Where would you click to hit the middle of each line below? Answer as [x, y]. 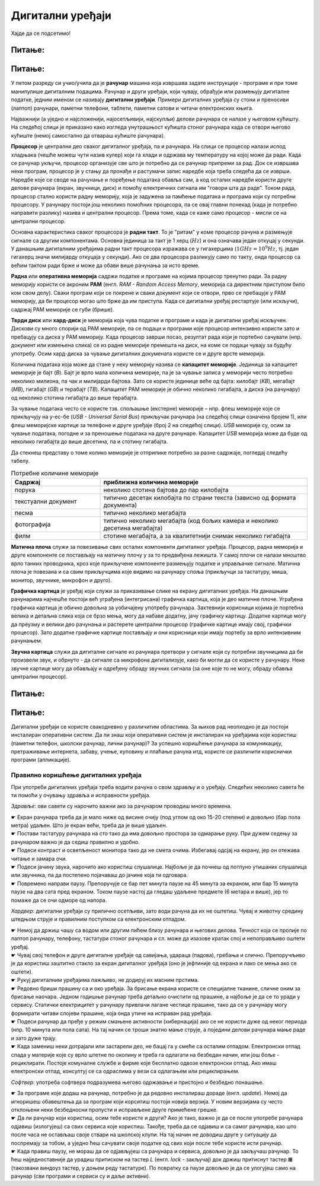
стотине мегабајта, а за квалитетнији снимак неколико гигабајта [197, 536]
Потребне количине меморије [55, 473]
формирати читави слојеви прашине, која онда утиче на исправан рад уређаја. [112, 1013]
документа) [120, 505]
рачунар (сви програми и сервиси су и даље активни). [81, 1176]
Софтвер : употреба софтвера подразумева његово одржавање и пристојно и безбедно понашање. [137, 1082]
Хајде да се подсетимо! [41, 33]
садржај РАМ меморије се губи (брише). [63, 309]
